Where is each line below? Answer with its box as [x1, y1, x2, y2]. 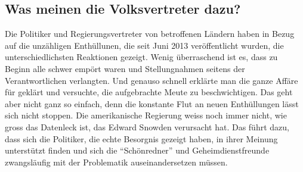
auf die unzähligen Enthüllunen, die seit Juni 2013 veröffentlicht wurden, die [5, 39, 284, 51]
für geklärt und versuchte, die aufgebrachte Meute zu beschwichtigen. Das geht [5, 86, 293, 98]
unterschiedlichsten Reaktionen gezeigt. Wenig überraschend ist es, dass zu [5, 51, 278, 63]
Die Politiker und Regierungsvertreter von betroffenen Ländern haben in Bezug [5, 27, 295, 40]
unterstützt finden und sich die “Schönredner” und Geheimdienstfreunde [5, 144, 270, 157]
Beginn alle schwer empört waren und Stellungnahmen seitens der [5, 62, 245, 74]
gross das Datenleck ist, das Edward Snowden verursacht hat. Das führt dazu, [5, 120, 289, 133]
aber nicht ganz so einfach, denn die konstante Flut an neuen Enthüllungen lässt [5, 97, 299, 110]
